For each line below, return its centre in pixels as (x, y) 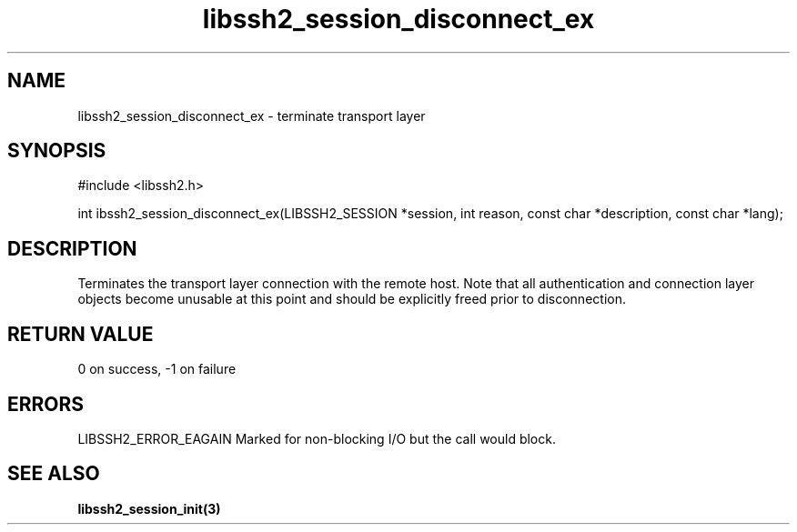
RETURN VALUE (81, 334)
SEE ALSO (54, 474)
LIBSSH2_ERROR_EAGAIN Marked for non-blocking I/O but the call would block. (317, 438)
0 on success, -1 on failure (157, 369)
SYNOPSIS (57, 151)
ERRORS (46, 404)
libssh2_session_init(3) (149, 508)
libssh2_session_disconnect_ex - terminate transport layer (252, 115)
